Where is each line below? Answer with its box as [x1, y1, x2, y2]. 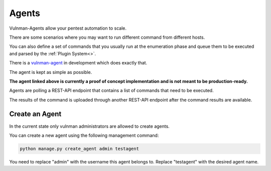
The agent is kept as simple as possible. [9, 69, 92, 75]
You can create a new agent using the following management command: [9, 132, 159, 138]
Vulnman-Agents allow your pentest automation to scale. [9, 25, 127, 31]
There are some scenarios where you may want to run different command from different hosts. [9, 34, 205, 40]
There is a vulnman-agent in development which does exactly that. [9, 60, 148, 66]
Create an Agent [9, 110, 62, 118]
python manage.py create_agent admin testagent [20, 146, 139, 151]
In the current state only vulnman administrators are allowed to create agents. [9, 123, 170, 129]
